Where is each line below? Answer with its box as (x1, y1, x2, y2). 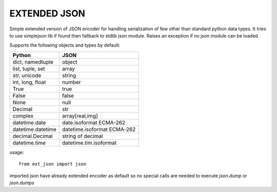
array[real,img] (62, 112, 98, 119)
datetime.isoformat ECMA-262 (62, 126, 136, 133)
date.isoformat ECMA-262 (62, 119, 126, 126)
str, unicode (12, 72, 42, 79)
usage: (9, 149, 24, 155)
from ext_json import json (18, 161, 87, 167)
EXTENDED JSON (9, 8, 86, 19)
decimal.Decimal (12, 132, 53, 140)
